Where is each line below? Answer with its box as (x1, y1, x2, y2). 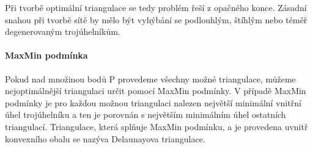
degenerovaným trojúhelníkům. (5, 25, 120, 38)
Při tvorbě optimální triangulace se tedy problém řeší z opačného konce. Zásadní (5, 1, 307, 13)
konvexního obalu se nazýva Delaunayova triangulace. (5, 132, 205, 145)
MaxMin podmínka (5, 49, 88, 62)
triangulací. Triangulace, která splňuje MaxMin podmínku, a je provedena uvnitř (5, 120, 308, 133)
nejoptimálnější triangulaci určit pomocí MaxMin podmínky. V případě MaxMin (5, 84, 306, 97)
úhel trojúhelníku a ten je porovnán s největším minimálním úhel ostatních (5, 108, 286, 121)
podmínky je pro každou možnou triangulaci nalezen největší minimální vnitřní (5, 96, 301, 109)
